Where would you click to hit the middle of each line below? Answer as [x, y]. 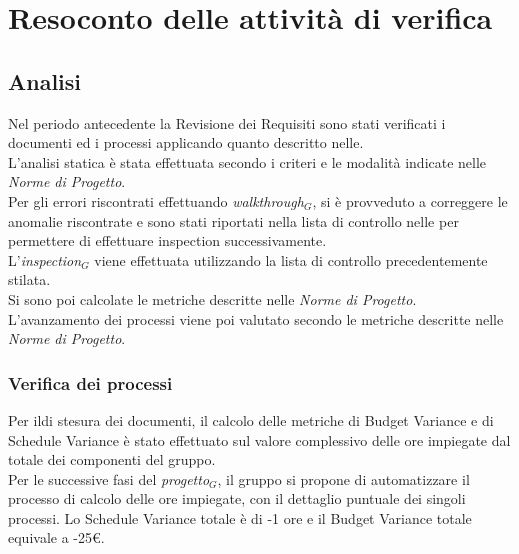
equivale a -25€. [56, 537]
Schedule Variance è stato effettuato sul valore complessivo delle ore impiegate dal [259, 439]
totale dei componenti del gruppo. [112, 459]
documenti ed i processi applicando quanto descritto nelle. [186, 142]
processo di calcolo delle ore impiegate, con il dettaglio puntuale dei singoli [237, 498]
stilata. [29, 279]
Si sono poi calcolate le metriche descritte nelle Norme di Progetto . [212, 298]
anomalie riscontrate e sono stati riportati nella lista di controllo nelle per [233, 220]
